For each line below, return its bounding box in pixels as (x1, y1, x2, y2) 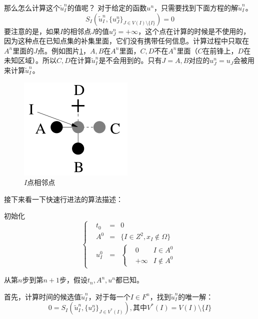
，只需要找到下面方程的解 (154, 2, 238, 12)
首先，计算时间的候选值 (4, 291, 81, 301)
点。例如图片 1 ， (37, 45, 90, 55)
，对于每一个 (88, 291, 130, 301)
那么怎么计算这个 (4, 2, 60, 12)
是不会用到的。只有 (98, 55, 162, 65)
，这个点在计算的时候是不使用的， (138, 25, 250, 36)
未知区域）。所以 (4, 55, 56, 65)
